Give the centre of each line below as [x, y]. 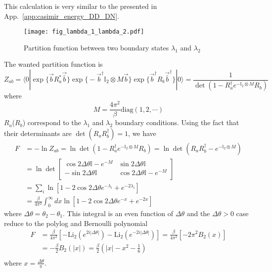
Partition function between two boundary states [96, 47]
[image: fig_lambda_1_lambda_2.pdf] [84, 32]
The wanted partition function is [53, 64]
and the [198, 213]
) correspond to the [52, 122]
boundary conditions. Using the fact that [177, 122]
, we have [142, 133]
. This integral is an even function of [118, 213]
